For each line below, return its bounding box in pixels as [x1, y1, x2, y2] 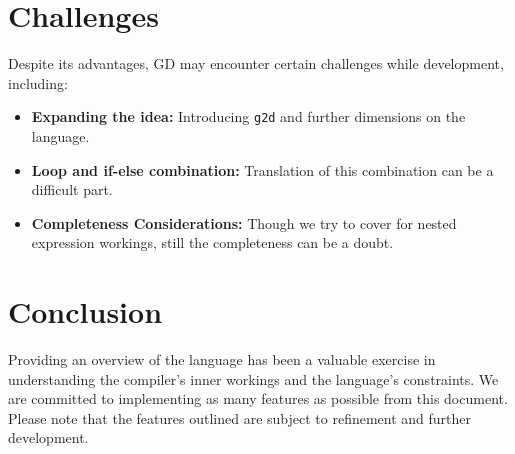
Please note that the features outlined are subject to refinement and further [8, 407, 472, 428]
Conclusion [8, 291, 163, 332]
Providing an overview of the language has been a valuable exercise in [8, 349, 436, 370]
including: [8, 72, 68, 93]
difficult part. [31, 179, 113, 200]
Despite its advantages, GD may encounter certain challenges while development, [8, 53, 504, 74]
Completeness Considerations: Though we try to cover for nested [31, 212, 457, 233]
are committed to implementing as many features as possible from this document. [8, 388, 508, 409]
